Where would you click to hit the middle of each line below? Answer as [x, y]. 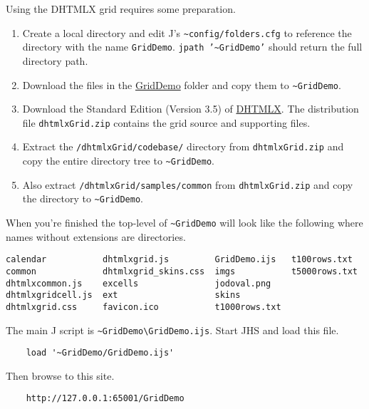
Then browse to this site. [60, 375]
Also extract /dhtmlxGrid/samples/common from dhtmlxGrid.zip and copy [188, 184]
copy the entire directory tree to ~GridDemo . [118, 161]
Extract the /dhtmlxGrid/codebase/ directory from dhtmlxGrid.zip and [183, 146]
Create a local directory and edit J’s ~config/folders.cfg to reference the [187, 32]
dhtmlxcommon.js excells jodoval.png [139, 283]
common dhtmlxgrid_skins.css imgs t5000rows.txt [182, 271]
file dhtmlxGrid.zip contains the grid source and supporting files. [166, 122]
